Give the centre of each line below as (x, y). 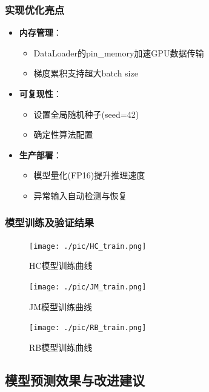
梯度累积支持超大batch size (86, 73)
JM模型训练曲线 (61, 306)
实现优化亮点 (35, 9)
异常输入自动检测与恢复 (80, 195)
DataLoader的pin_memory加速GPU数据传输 (119, 52)
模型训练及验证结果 (50, 222)
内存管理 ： (40, 32)
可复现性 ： (40, 93)
